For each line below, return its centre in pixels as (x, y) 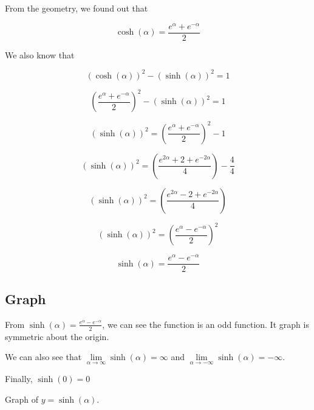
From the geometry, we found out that (77, 8)
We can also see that (43, 357)
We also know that (40, 54)
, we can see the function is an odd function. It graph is (206, 324)
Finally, (19, 379)
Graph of (22, 399)
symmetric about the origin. (57, 336)
